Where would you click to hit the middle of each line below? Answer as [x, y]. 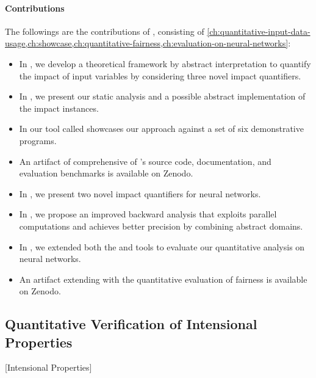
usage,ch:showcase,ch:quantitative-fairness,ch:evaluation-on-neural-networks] [147, 43]
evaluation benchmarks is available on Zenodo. [106, 173]
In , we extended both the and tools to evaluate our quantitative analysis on [162, 246]
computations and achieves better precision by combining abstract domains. [161, 226]
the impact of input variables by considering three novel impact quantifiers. [160, 75]
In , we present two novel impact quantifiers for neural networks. [140, 193]
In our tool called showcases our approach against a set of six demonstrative [161, 129]
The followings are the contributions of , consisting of [105, 31]
